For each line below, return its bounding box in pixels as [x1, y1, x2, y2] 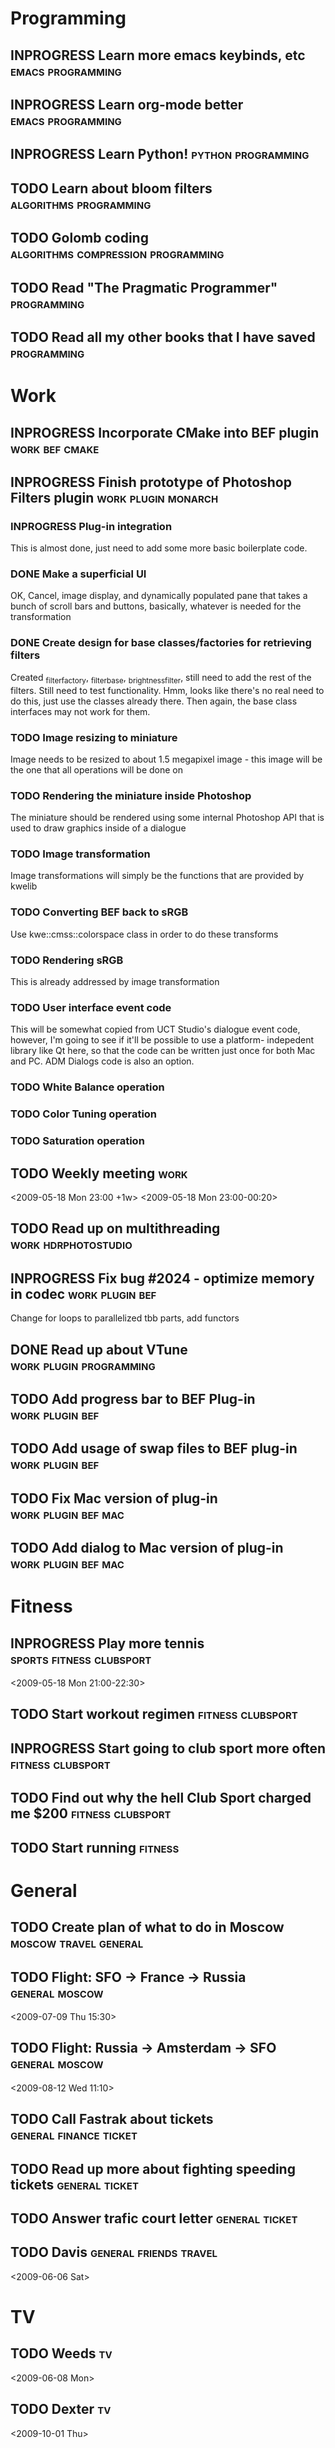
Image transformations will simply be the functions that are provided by [10, 870, 305, 882]
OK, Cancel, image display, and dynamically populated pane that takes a [10, 590, 308, 602]
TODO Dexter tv [10, 2401, 112, 2418]
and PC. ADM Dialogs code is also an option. [10, 1055, 195, 1067]
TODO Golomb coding [10, 230, 149, 247]
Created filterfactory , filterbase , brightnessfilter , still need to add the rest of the [10, 671, 312, 686]
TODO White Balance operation [10, 1080, 165, 1094]
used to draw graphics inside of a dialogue [10, 822, 187, 834]
